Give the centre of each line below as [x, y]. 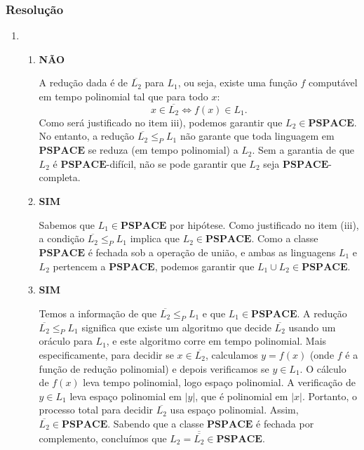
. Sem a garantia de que [303, 150]
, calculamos [231, 354]
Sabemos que [67, 224]
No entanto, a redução [87, 136]
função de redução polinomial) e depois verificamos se [154, 368]
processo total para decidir [96, 410]
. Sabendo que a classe [156, 423]
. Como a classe [285, 238]
